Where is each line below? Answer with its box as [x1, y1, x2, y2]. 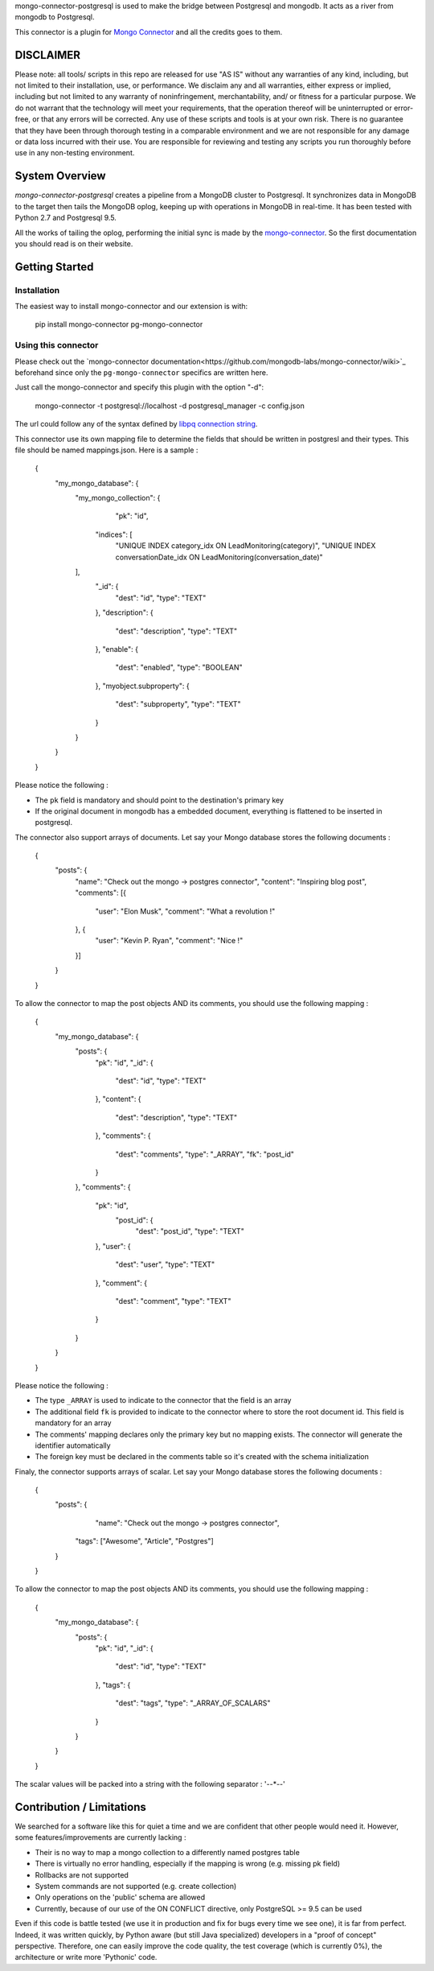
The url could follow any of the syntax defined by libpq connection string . [14, 419, 258, 429]
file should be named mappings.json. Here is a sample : [14, 445, 199, 455]
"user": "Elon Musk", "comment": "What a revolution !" [95, 906, 276, 916]
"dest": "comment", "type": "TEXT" [115, 1297, 231, 1306]
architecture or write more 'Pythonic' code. [14, 1952, 158, 1962]
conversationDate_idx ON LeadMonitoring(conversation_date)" [115, 552, 323, 562]
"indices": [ [95, 530, 133, 539]
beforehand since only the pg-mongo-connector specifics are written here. [14, 367, 268, 377]
